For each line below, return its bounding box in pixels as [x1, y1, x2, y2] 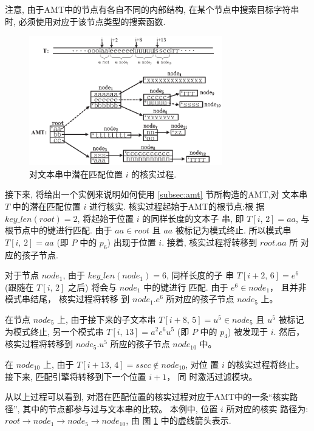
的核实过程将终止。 [227, 357, 304, 370]
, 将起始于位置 [77, 212, 134, 224]
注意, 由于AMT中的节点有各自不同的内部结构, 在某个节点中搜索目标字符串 [5, 3, 299, 15]
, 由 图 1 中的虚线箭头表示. [126, 414, 231, 427]
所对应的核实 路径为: [226, 402, 309, 415]
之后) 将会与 [68, 280, 117, 293]
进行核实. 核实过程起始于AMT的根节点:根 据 [89, 200, 265, 212]
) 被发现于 [227, 325, 268, 337]
